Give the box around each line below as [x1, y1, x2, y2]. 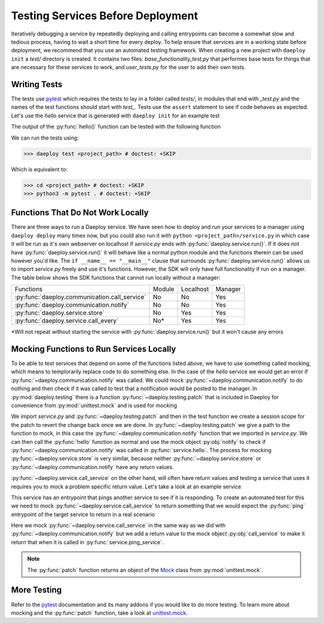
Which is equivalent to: [11, 165, 68, 173]
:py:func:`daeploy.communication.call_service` [14, 293, 146, 301]
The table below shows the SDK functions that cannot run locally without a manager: [11, 274, 221, 281]
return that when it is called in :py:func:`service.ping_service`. [11, 538, 164, 545]
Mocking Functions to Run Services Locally [11, 343, 176, 354]
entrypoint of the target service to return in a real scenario [11, 511, 155, 518]
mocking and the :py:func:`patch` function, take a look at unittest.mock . [11, 609, 188, 616]
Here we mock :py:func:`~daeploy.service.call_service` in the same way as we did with [11, 522, 226, 529]
